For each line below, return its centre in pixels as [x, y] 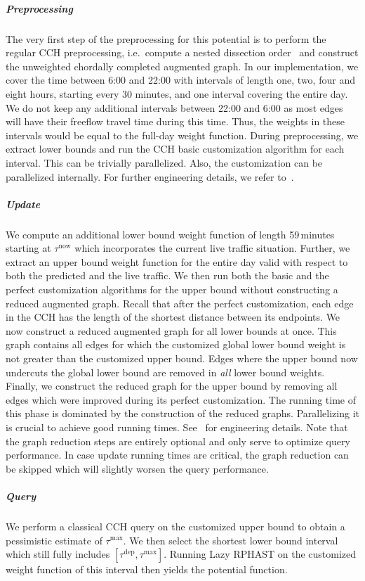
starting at [28, 248]
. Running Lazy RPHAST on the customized [260, 554]
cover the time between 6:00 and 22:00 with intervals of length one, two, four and [180, 80]
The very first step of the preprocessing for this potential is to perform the [166, 38]
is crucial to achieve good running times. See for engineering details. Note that [177, 427]
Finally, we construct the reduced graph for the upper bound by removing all [172, 386]
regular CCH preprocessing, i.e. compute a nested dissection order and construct [182, 52]
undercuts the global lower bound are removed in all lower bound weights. [165, 372]
